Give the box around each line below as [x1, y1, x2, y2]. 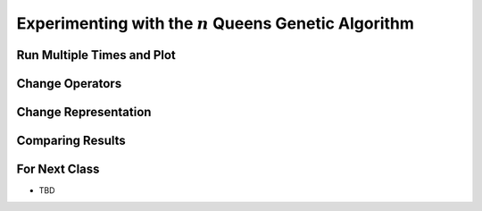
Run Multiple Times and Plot [16, 47, 176, 63]
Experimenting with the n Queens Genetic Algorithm [16, 13, 415, 33]
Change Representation [16, 105, 152, 120]
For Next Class [16, 162, 100, 177]
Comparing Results [16, 133, 127, 148]
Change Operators [16, 76, 122, 91]
